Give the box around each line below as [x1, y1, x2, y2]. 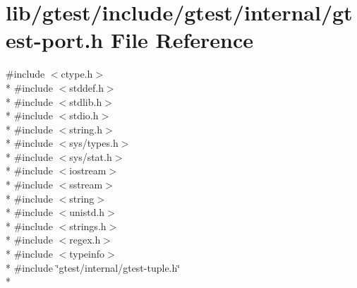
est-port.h [6, 25, 104, 54]
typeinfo [69, 246, 105, 261]
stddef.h [69, 80, 104, 95]
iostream [69, 163, 107, 178]
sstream [69, 177, 103, 192]
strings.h [69, 218, 107, 233]
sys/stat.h [69, 149, 112, 164]
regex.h [69, 232, 101, 247]
